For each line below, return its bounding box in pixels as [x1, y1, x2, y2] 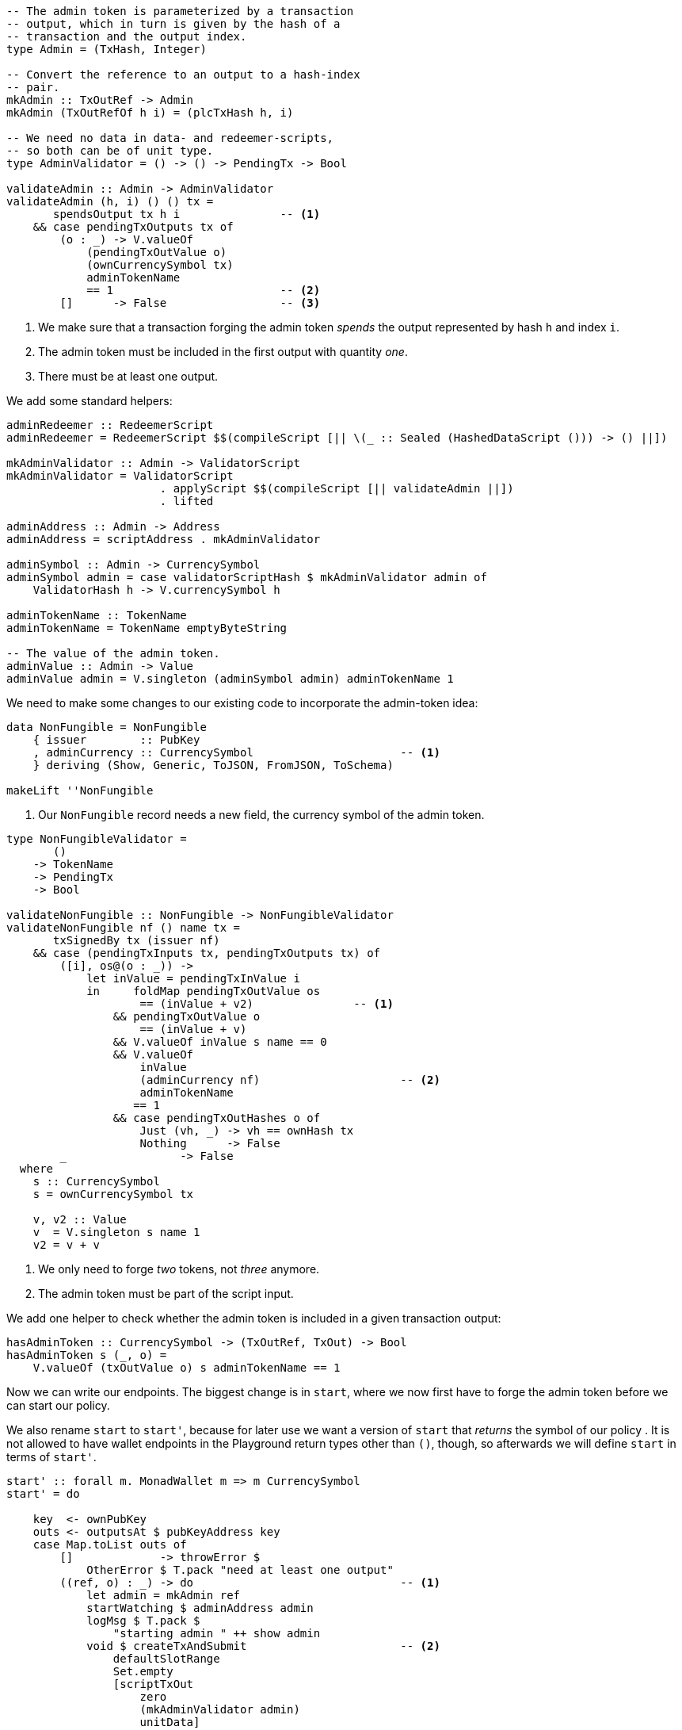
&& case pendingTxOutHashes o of [112, 1112, 321, 1124]
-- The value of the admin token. [6, 647, 220, 660]
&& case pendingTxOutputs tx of [32, 220, 234, 233]
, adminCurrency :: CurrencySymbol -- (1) [32, 746, 440, 759]
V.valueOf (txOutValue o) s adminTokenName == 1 [32, 1361, 341, 1374]
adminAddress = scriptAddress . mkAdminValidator [6, 533, 321, 545]
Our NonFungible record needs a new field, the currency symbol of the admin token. [38, 808, 485, 821]
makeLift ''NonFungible [6, 784, 154, 797]
